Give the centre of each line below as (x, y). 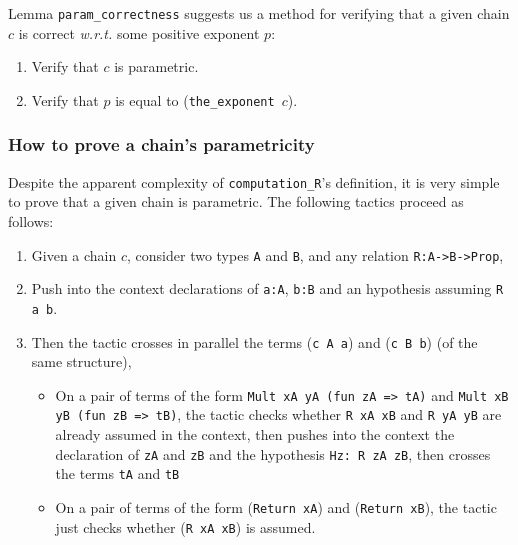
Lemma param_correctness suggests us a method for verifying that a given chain (259, 13)
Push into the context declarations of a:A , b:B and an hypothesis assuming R (267, 288)
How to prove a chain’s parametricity (161, 144)
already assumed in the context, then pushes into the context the (255, 434)
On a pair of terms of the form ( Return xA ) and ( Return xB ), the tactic (276, 507)
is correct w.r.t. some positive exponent (139, 32)
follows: (31, 220)
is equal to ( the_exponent (195, 99)
